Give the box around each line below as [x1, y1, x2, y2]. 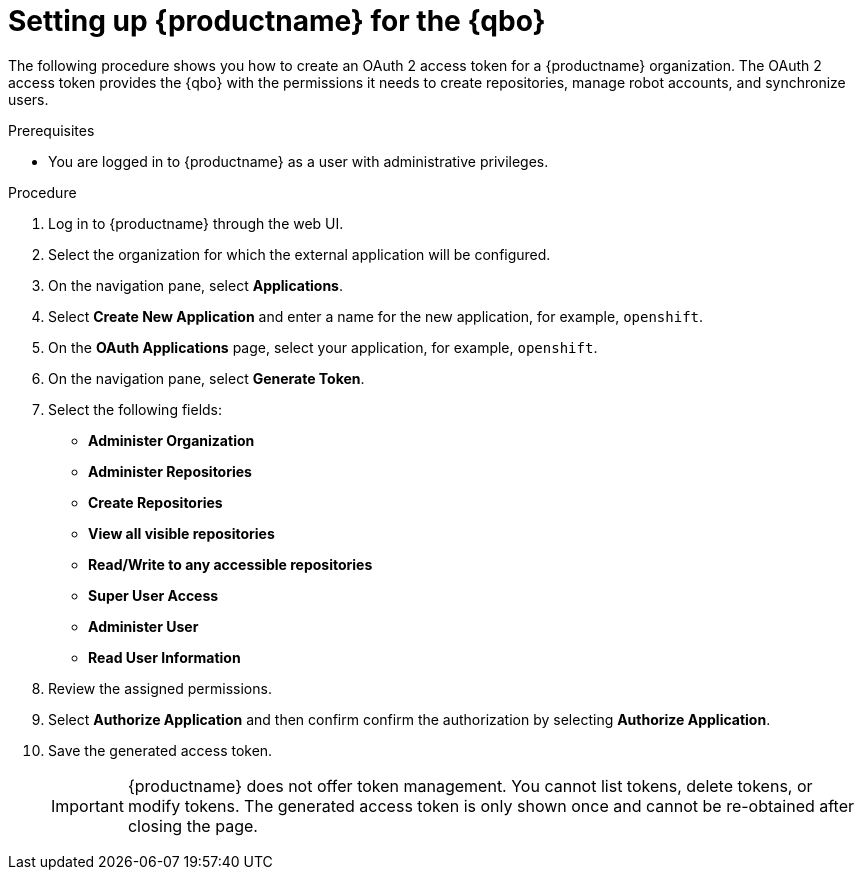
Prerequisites [8, 121, 95, 139]
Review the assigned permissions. [48, 679, 272, 697]
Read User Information [88, 648, 241, 666]
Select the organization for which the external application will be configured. [48, 245, 551, 263]
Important [51, 795, 124, 816]
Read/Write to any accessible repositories [88, 555, 373, 573]
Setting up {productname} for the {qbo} [8, 4, 546, 38]
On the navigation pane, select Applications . [48, 276, 343, 294]
